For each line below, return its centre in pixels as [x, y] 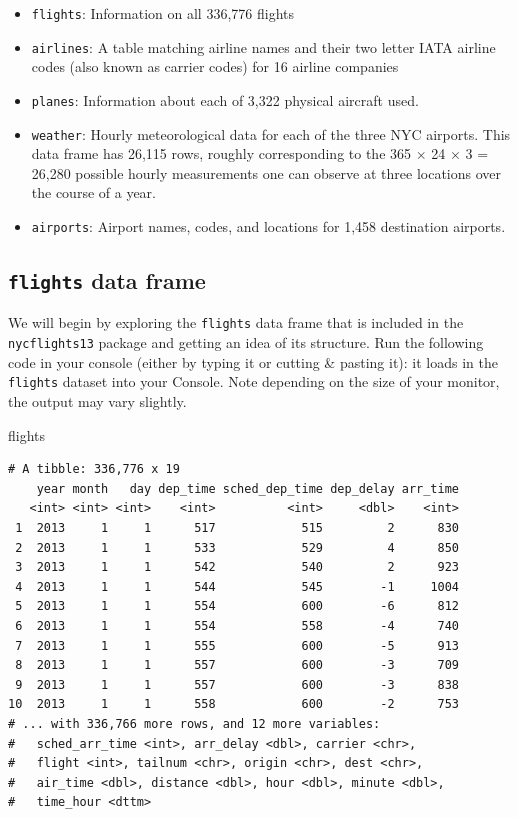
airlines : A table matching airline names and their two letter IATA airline [263, 46]
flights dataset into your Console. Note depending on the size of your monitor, [254, 381]
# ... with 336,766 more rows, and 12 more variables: [194, 723]
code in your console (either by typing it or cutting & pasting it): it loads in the [253, 361]
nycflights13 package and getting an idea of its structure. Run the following [246, 342]
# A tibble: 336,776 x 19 [94, 469]
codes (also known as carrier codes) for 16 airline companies [215, 66]
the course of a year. [93, 192]
